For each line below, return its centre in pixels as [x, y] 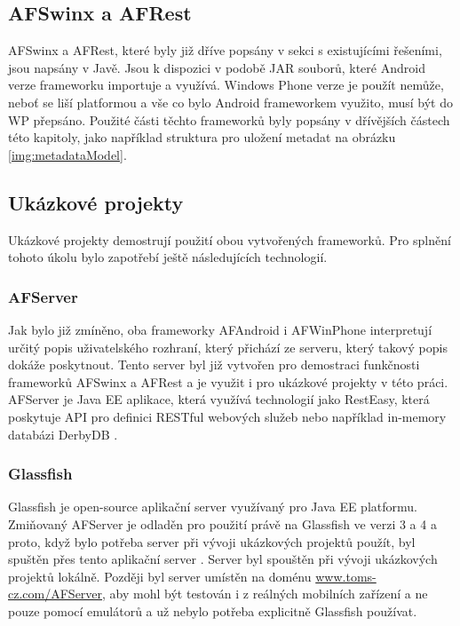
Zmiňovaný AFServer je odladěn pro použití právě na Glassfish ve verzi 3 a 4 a [222, 523]
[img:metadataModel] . [67, 154]
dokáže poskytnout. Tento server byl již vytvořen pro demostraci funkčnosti [214, 365]
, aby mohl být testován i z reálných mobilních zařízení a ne [265, 594]
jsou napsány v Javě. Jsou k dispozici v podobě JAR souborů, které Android [217, 67]
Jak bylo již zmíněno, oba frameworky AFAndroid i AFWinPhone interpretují [220, 329]
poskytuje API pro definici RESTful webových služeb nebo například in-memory [227, 416]
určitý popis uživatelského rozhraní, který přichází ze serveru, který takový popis [228, 347]
